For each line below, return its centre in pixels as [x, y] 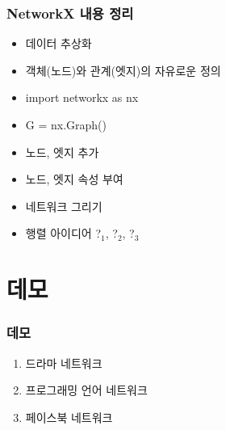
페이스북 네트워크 [69, 417]
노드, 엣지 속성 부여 [74, 179]
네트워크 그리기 [64, 206]
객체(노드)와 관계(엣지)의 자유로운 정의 [123, 70]
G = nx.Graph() [66, 124]
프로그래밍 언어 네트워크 [86, 390]
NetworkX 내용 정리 [70, 13]
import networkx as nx [82, 97]
